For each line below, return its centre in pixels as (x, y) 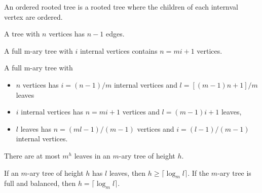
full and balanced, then (40, 183)
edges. (115, 34)
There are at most (32, 155)
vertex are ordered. (33, 16)
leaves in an (92, 155)
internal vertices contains (119, 50)
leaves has (36, 128)
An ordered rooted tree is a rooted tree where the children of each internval (121, 7)
